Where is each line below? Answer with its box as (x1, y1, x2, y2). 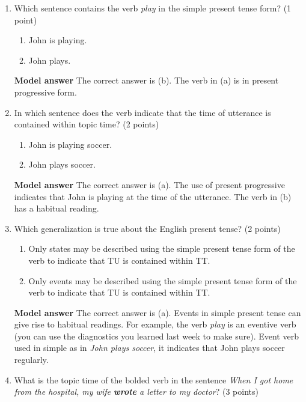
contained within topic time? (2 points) (14, 118, 159, 130)
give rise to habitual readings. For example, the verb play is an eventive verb (14, 318, 296, 330)
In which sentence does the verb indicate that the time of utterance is (14, 106, 271, 118)
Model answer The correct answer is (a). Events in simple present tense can (14, 306, 301, 318)
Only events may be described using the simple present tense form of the (28, 274, 297, 287)
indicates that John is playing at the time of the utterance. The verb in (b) (14, 190, 292, 203)
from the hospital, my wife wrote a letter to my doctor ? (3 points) (14, 385, 259, 398)
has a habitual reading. (14, 202, 99, 215)
